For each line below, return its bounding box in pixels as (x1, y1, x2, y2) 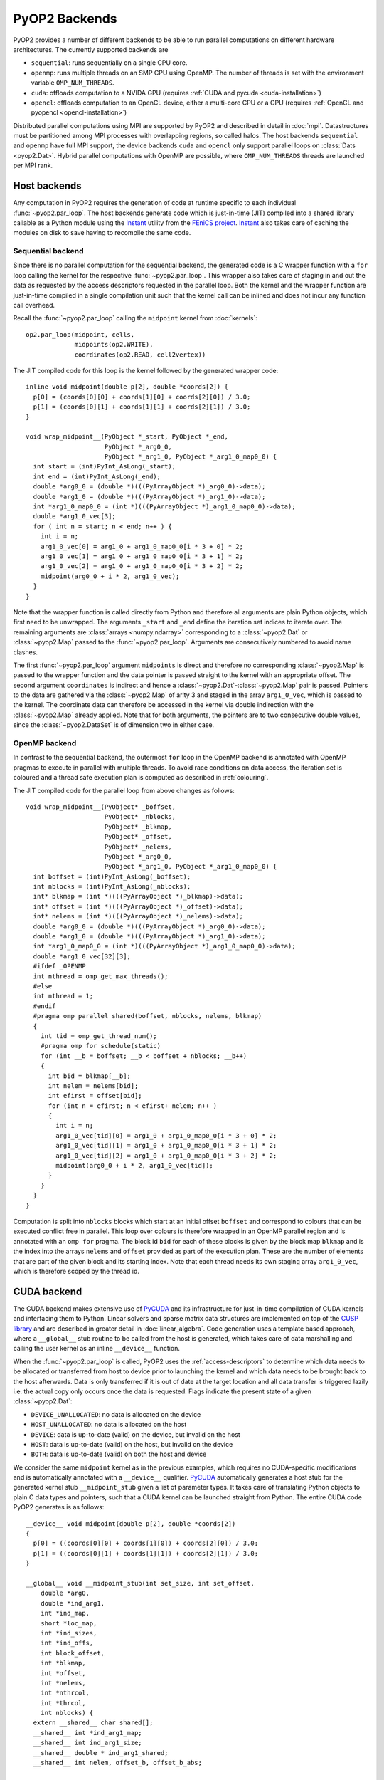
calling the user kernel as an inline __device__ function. (13, 1344, 181, 1353)
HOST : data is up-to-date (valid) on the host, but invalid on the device (31, 1440, 233, 1448)
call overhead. (13, 301, 55, 310)
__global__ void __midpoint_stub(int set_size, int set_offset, (26, 1579, 255, 1587)
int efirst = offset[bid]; (48, 1091, 142, 1100)
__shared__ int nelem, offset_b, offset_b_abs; (33, 1759, 203, 1767)
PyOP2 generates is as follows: (13, 1503, 105, 1512)
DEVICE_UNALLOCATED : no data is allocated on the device (31, 1410, 201, 1418)
